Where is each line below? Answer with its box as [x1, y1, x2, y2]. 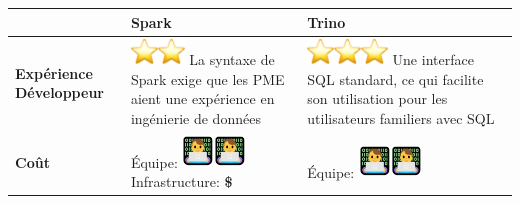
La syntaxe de [189, 49, 275, 70]
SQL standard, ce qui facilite [307, 68, 484, 89]
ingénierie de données [130, 108, 261, 128]
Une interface [392, 49, 474, 70]
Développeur [15, 82, 104, 103]
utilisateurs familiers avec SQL [307, 108, 495, 128]
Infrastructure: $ [130, 171, 233, 192]
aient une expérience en [130, 88, 275, 109]
